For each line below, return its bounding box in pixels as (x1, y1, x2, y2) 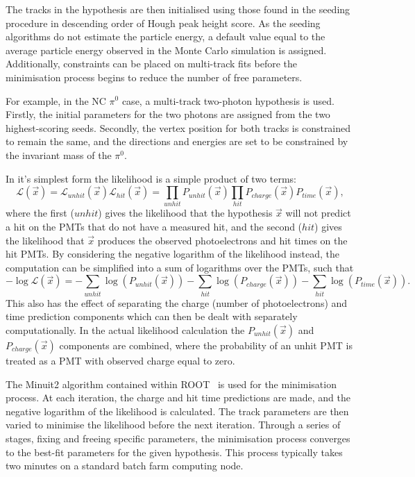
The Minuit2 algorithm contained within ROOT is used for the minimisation (6, 376, 337, 391)
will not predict (285, 206, 351, 220)
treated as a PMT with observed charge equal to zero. (6, 353, 235, 367)
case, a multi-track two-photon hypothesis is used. (121, 93, 334, 108)
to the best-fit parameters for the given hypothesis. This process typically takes (6, 444, 343, 459)
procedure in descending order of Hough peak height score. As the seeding (6, 15, 321, 30)
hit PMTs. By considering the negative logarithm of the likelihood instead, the (6, 246, 340, 261)
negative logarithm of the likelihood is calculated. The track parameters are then (6, 403, 349, 418)
